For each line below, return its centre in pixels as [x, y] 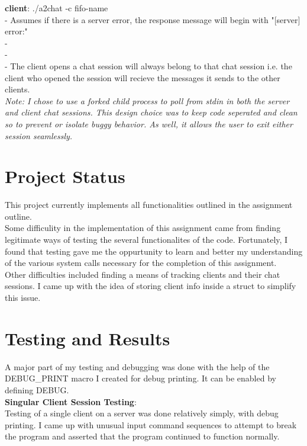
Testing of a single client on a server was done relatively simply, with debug [142, 413]
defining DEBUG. [37, 389]
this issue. [23, 297]
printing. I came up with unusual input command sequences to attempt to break [151, 424]
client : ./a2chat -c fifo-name [56, 8]
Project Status [65, 176]
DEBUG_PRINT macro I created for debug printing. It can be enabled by [140, 378]
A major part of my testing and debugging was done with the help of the [137, 366]
